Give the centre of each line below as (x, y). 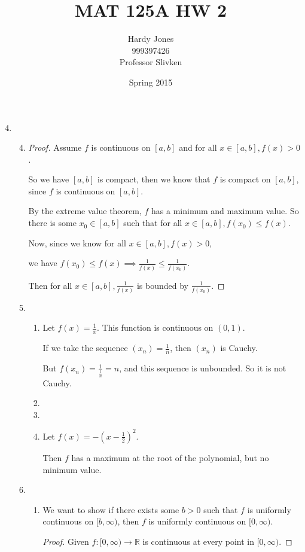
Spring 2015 (151, 82)
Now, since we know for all (77, 243)
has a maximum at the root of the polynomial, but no (170, 457)
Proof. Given (66, 541)
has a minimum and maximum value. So (225, 211)
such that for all (153, 223)
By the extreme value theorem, (85, 211)
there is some (52, 223)
